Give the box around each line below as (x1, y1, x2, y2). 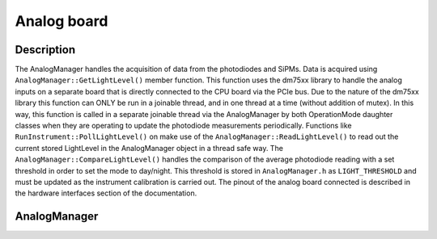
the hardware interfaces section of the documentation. (15, 188, 197, 198)
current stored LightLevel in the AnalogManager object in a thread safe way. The (15, 143, 283, 153)
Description (15, 43, 76, 57)
